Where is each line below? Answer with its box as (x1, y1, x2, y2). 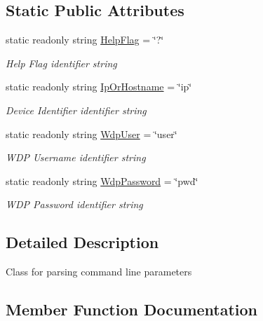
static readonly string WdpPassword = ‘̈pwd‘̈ (6, 173, 198, 188)
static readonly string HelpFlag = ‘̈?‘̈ (6, 32, 164, 47)
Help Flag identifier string (6, 55, 117, 70)
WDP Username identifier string (6, 150, 146, 165)
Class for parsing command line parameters (6, 264, 192, 279)
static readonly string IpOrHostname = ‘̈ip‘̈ (6, 79, 192, 94)
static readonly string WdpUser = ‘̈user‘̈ (6, 126, 177, 141)
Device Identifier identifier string (6, 102, 147, 117)
